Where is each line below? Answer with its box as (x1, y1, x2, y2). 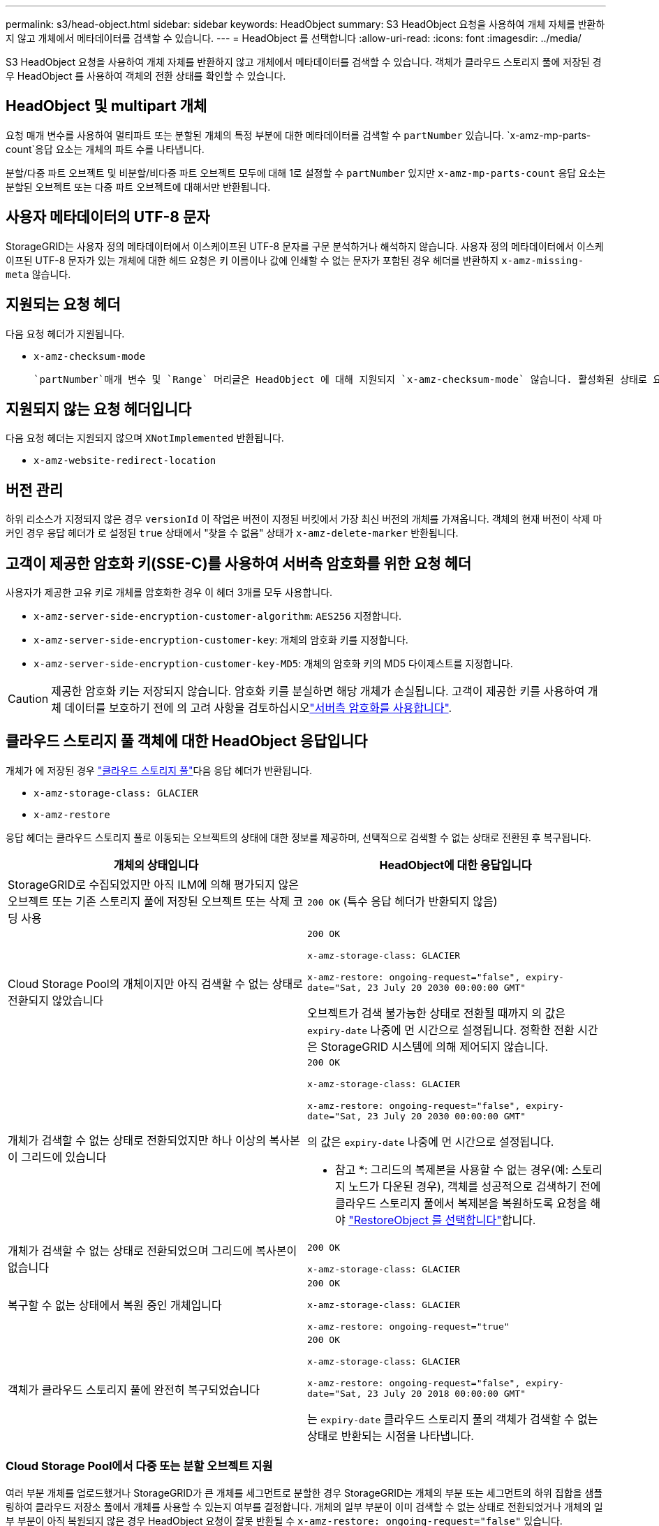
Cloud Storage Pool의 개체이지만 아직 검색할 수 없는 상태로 (8, 976, 303, 991)
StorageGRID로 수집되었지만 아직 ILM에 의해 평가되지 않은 (8, 877, 299, 892)
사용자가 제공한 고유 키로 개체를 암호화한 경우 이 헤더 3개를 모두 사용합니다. (6, 586, 333, 599)
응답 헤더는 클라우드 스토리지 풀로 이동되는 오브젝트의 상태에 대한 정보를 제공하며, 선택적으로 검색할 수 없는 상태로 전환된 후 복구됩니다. (6, 831, 591, 843)
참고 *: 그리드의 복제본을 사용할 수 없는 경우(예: (335, 1162, 569, 1177)
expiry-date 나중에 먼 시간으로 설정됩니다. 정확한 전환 (307, 1022, 575, 1037)
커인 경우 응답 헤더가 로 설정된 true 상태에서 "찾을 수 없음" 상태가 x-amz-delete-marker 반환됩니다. (6, 527, 459, 539)
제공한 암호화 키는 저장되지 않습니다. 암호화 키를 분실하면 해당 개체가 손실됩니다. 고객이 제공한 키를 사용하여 (51, 684, 585, 699)
